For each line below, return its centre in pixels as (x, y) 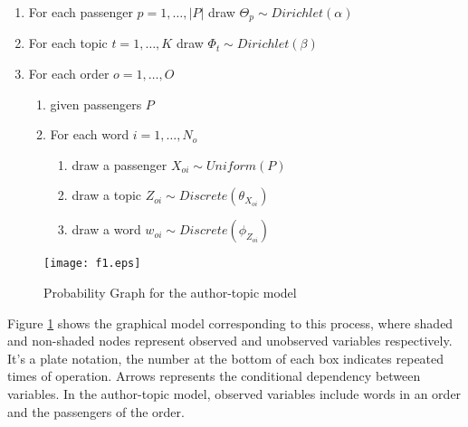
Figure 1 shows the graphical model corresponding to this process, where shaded (230, 323)
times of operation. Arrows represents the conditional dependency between (214, 376)
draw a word (106, 229)
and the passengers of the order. (96, 411)
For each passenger (81, 12)
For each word (90, 134)
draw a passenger (119, 164)
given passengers (96, 104)
